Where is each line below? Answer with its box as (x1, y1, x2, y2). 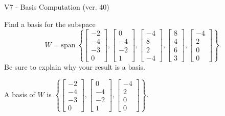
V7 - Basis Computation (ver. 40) (4, 2, 109, 12)
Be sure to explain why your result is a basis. (4, 61, 146, 72)
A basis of (4, 89, 35, 100)
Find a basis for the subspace (4, 18, 96, 29)
